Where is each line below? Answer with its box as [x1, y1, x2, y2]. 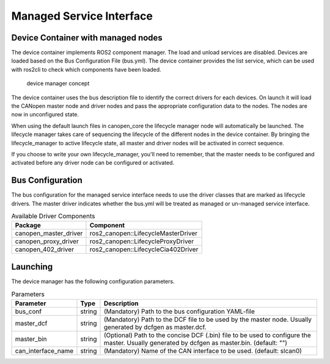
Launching [11, 261, 53, 272]
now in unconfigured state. [11, 111, 79, 118]
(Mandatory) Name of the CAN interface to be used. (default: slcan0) [104, 346, 302, 355]
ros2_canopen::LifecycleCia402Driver [89, 245, 199, 254]
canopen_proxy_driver [15, 237, 79, 246]
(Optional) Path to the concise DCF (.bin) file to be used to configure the [104, 331, 311, 339]
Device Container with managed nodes [11, 32, 163, 43]
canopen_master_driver [15, 229, 83, 238]
